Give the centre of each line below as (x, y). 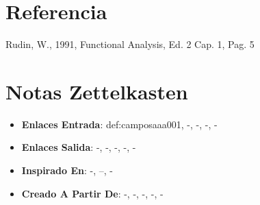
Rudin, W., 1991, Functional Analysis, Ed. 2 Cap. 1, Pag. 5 (130, 44)
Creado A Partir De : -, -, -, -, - (92, 193)
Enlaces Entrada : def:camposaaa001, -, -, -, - (119, 124)
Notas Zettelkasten (97, 91)
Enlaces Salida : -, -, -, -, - (79, 147)
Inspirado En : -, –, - (67, 170)
